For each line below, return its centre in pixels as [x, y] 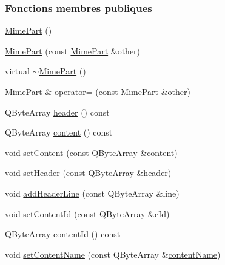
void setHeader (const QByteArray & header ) [88, 173]
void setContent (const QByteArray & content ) [91, 152]
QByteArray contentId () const [63, 234]
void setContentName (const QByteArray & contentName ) [113, 254]
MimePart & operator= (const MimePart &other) [98, 91]
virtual [17, 71]
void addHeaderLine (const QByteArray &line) [92, 193]
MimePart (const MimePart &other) [73, 51]
